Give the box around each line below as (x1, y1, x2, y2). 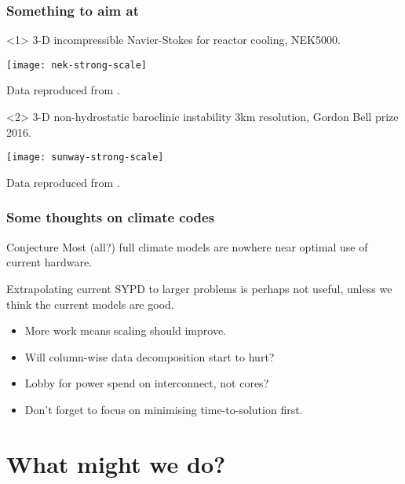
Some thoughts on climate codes (6, 207, 215, 227)
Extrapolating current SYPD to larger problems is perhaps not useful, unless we (6, 280, 392, 296)
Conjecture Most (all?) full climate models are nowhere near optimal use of (6, 238, 368, 255)
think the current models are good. (6, 295, 174, 312)
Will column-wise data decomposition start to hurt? (24, 348, 275, 365)
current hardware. (6, 254, 93, 270)
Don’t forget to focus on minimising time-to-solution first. (24, 401, 303, 417)
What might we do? (6, 447, 226, 479)
